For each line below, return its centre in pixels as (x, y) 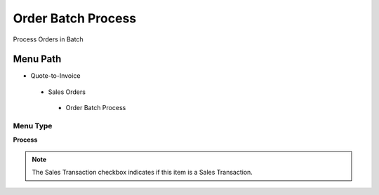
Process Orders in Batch (48, 39)
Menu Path (37, 59)
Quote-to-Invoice (55, 76)
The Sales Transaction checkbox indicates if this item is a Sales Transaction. (142, 173)
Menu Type (33, 126)
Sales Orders (67, 92)
